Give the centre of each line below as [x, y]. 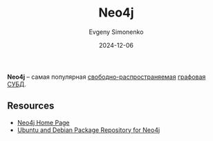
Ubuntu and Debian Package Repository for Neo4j [89, 130]
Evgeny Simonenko [116, 32]
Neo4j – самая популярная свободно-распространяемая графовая [106, 77]
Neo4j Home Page [43, 122]
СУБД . [17, 84]
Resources [31, 106]
